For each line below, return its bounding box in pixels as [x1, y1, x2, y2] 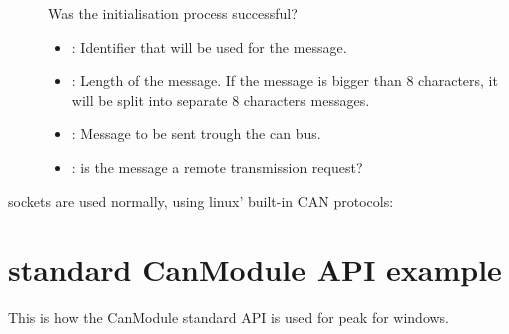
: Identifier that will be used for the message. [71, 36, 347, 57]
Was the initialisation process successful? [48, 3, 298, 23]
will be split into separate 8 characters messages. [71, 89, 370, 110]
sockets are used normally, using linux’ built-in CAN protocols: [8, 190, 394, 211]
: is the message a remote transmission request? [71, 156, 363, 177]
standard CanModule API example [8, 249, 502, 290]
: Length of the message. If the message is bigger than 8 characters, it [71, 70, 498, 91]
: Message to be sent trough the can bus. [71, 123, 321, 144]
